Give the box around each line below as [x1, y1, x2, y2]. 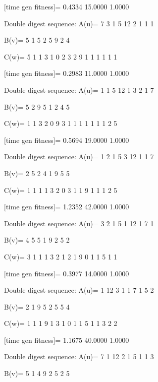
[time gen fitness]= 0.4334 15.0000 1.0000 [4, 1, 129, 11]
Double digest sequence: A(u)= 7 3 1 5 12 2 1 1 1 [4, 18, 154, 28]
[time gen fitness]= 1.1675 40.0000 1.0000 [4, 334, 129, 345]
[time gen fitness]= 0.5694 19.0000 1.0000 [4, 134, 129, 145]
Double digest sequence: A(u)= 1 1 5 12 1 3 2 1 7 [4, 84, 154, 95]
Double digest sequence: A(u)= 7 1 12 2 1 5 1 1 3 [4, 351, 154, 362]
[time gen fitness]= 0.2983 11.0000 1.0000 [4, 68, 129, 78]
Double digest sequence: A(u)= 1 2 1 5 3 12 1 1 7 [4, 151, 154, 162]
